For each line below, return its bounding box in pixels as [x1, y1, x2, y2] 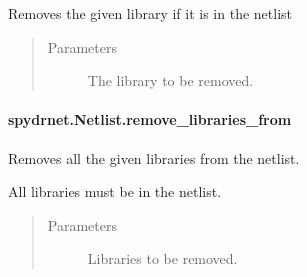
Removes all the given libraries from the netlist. [8, 147, 300, 168]
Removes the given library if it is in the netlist [8, 3, 292, 23]
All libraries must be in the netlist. [8, 181, 222, 202]
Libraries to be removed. [87, 248, 238, 269]
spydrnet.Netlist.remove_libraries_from [8, 109, 292, 130]
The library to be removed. [87, 70, 254, 91]
